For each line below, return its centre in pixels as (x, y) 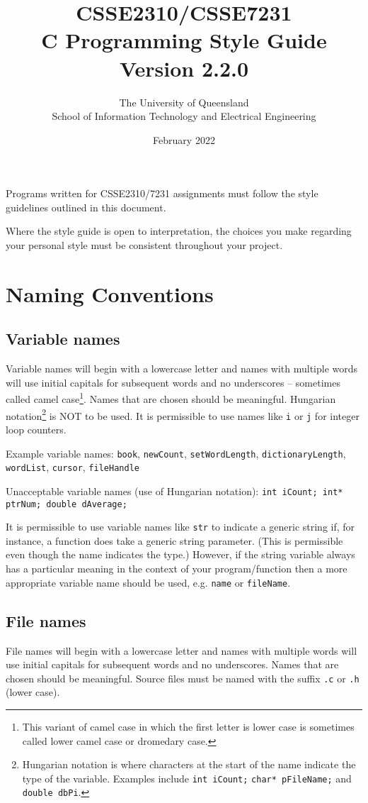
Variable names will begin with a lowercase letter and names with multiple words (182, 369)
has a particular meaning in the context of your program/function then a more (177, 569)
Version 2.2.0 (184, 68)
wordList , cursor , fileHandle (73, 467)
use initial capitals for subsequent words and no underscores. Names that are (172, 664)
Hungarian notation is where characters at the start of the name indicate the (189, 764)
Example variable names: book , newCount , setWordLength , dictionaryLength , (176, 453)
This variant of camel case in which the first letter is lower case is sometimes (188, 726)
